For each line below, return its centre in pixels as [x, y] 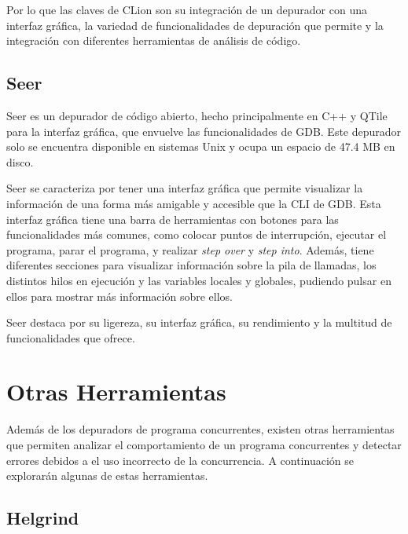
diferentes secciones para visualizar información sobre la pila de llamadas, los [191, 265]
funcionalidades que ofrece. [71, 337]
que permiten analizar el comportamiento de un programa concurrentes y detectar [204, 445]
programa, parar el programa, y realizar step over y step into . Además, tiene [190, 249]
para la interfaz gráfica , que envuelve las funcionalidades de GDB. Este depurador [204, 131]
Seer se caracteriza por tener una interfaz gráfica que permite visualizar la [185, 188]
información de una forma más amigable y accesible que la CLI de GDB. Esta [194, 203]
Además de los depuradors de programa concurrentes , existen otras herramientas [200, 429]
